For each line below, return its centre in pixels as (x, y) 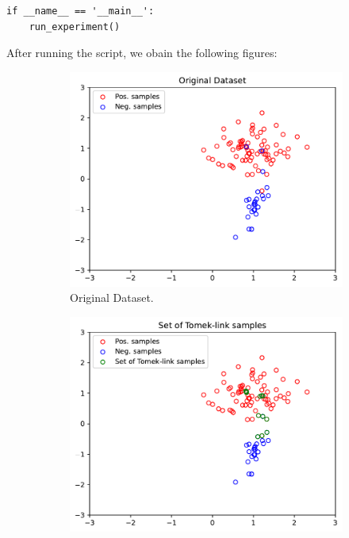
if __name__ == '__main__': (81, 11)
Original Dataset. (112, 298)
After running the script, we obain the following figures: (142, 53)
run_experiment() (75, 27)
